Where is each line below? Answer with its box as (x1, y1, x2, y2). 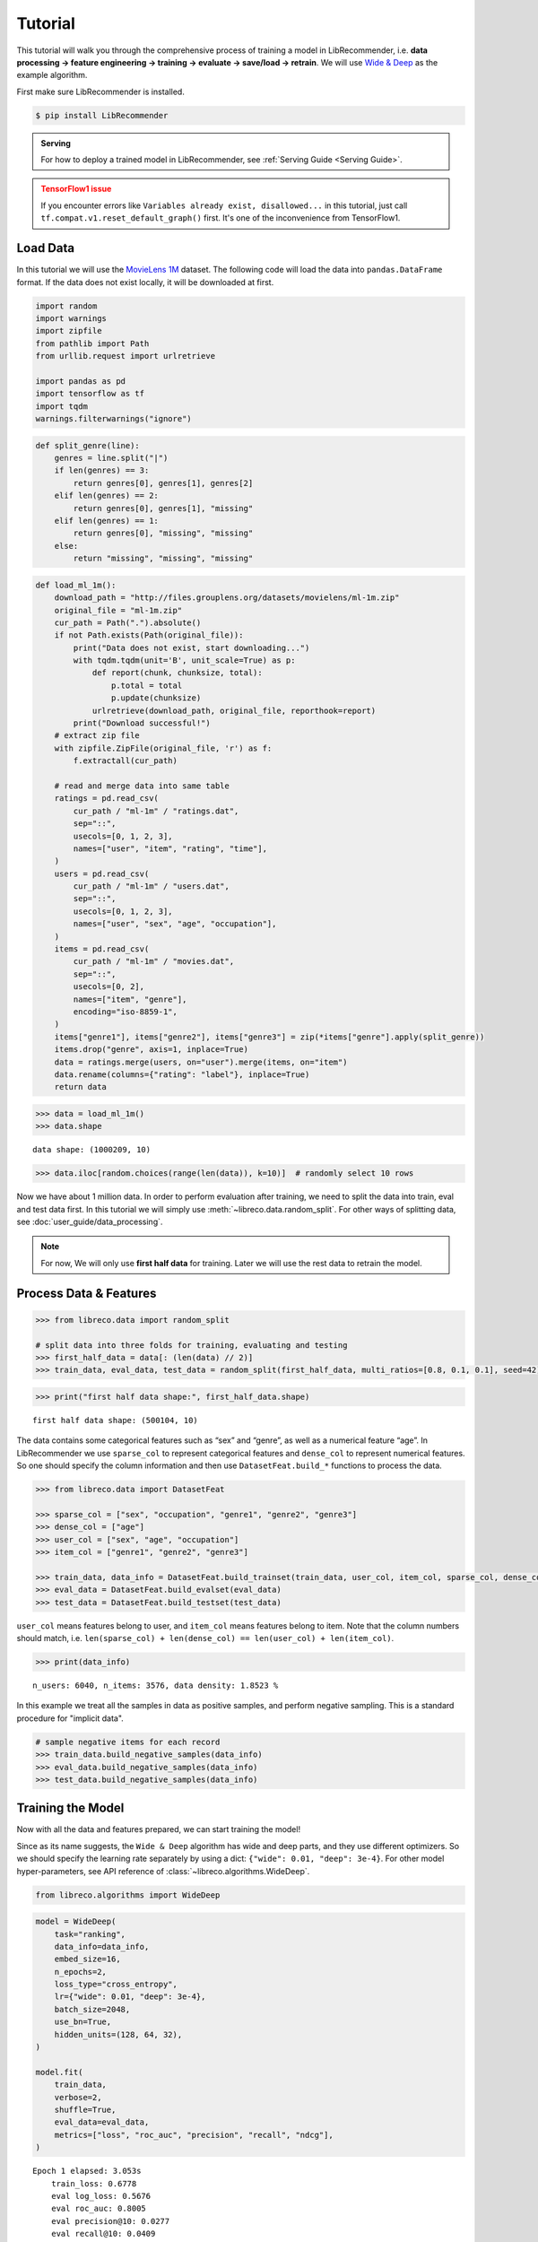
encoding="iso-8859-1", (73, 1007, 178, 1017)
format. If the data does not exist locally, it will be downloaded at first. (16, 276, 274, 287)
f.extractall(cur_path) (73, 756, 178, 766)
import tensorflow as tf (35, 388, 145, 399)
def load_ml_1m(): (35, 579, 117, 590)
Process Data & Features (16, 1285, 157, 1300)
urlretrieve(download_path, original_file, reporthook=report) (91, 705, 377, 716)
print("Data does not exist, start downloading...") (73, 642, 310, 653)
